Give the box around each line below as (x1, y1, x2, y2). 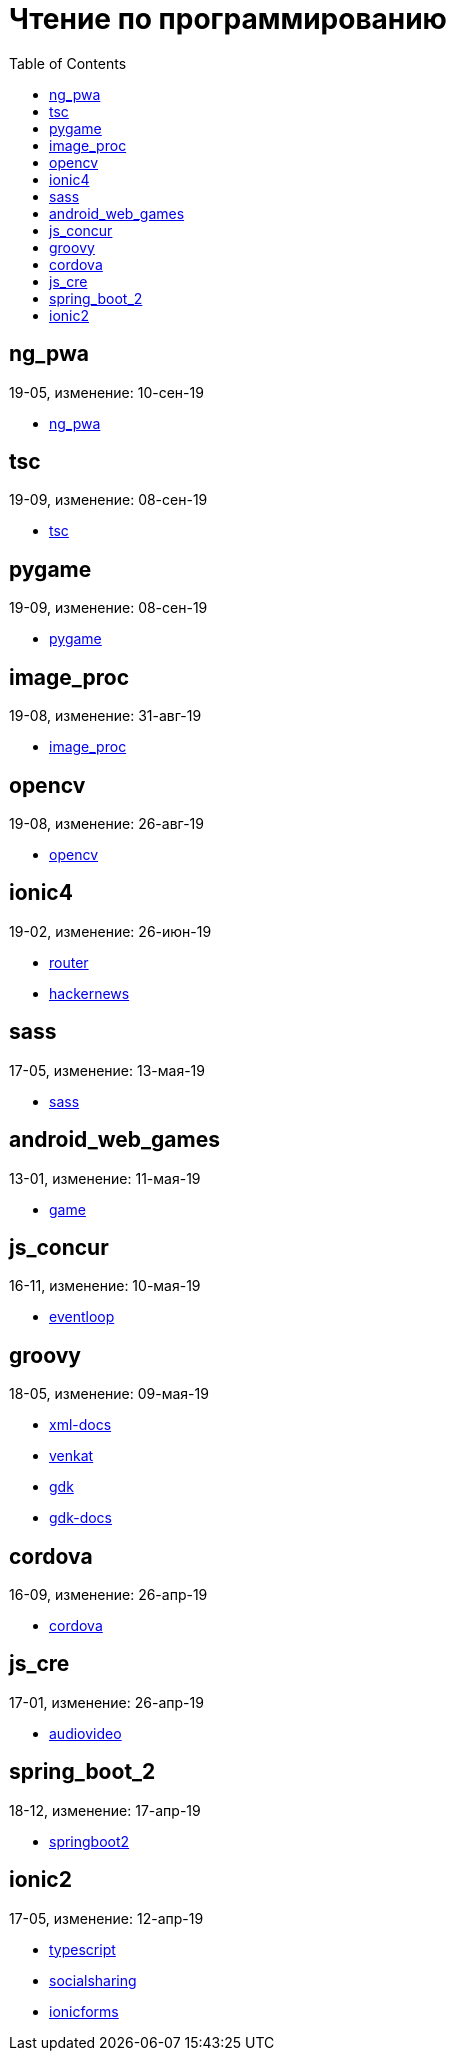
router (49, 953, 89, 971)
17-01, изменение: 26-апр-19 (9, 1693, 204, 1711)
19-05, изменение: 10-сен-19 (9, 383, 204, 401)
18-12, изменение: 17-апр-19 (9, 1801, 201, 1819)
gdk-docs (49, 1509, 112, 1527)
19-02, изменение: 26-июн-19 (9, 922, 212, 940)
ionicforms (49, 2002, 119, 2020)
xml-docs (49, 1416, 112, 1434)
